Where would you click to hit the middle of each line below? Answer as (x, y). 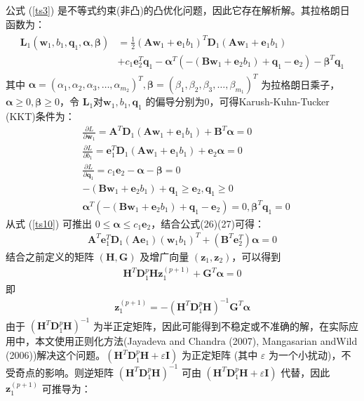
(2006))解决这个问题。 (56, 355)
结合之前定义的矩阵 (50, 256)
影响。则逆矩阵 (79, 372)
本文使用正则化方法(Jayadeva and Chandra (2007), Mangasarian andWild (196, 341)
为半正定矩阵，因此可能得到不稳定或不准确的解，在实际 (221, 326)
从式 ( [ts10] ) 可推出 (49, 223)
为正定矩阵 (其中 (220, 355)
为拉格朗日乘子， (301, 84)
